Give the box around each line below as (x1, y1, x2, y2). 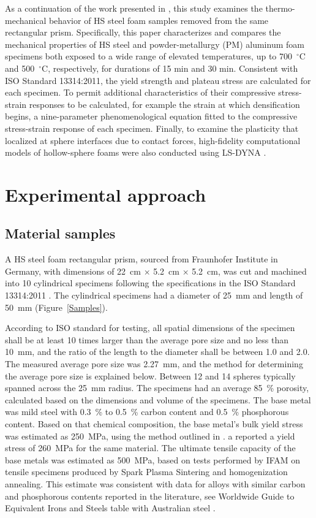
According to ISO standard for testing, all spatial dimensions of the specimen (5, 321, 295, 334)
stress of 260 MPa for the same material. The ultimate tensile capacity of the (5, 441, 296, 454)
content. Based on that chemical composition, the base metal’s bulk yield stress (5, 417, 303, 430)
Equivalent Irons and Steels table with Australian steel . (5, 501, 216, 514)
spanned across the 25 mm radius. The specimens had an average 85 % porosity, (5, 381, 309, 394)
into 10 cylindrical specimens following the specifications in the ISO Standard (5, 276, 296, 289)
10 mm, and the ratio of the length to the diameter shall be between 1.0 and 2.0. (5, 345, 310, 358)
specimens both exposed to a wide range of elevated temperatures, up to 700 (5, 50, 292, 63)
